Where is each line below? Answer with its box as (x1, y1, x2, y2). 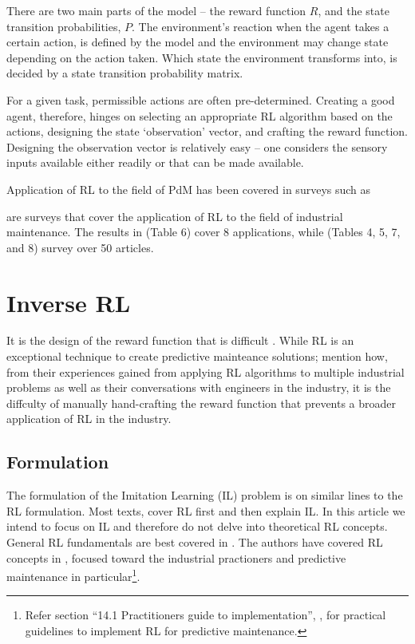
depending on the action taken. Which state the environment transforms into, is (6, 49, 397, 65)
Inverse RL (6, 286, 131, 318)
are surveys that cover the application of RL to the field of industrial (6, 207, 343, 224)
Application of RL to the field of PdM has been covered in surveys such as (6, 180, 371, 197)
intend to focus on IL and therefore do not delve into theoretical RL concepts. (6, 518, 388, 535)
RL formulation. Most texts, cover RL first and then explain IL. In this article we (6, 502, 405, 519)
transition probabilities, (6, 18, 121, 34)
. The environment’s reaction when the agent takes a (132, 18, 389, 34)
